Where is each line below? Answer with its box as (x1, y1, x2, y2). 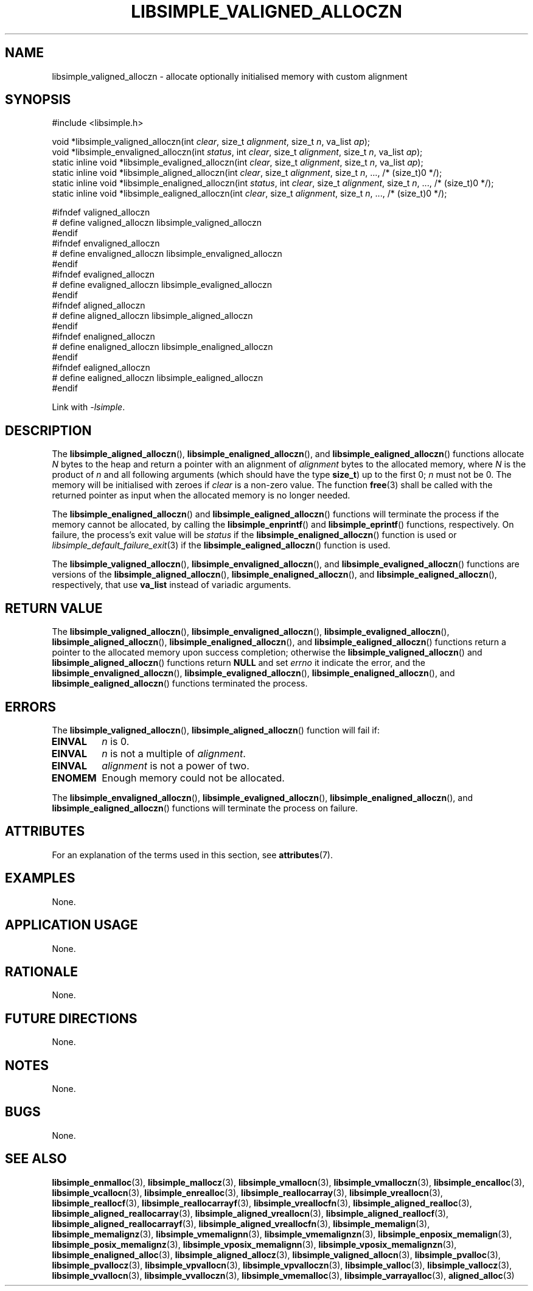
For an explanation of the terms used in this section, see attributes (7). (52, 849, 333, 860)
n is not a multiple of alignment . (102, 747, 246, 760)
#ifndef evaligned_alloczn (52, 269, 155, 280)
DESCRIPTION (5, 422, 92, 438)
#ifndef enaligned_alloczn (52, 331, 155, 342)
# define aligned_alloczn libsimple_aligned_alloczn (52, 310, 253, 321)
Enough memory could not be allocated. (102, 771, 285, 784)
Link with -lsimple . (52, 402, 125, 413)
